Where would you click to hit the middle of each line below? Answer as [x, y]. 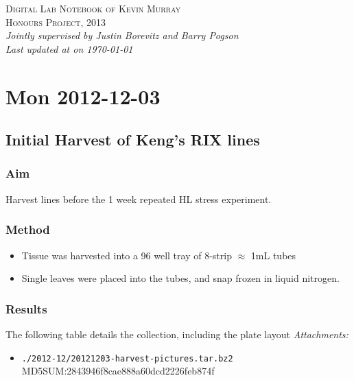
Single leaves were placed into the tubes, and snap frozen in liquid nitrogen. [180, 278]
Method [28, 229]
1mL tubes [273, 255]
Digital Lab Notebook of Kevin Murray [93, 8]
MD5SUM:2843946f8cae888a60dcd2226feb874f [118, 371]
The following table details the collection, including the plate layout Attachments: [177, 334]
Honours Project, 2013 [56, 22]
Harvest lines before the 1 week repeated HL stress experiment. [139, 199]
